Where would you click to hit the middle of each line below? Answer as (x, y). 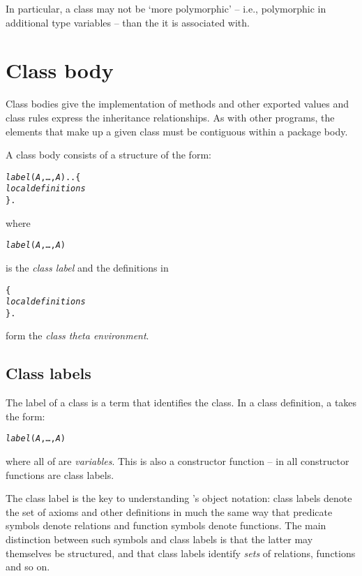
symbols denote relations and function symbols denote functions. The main (166, 525)
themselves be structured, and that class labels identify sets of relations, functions (181, 553)
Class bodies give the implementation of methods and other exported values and (178, 104)
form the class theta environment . (77, 335)
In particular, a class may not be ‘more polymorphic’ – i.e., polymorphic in (166, 8)
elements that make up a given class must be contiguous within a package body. (177, 131)
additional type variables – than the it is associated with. (128, 22)
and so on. (28, 567)
